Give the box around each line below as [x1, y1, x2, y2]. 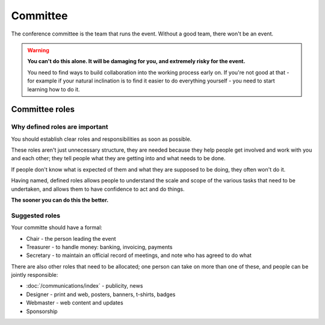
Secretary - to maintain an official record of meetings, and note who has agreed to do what [26, 252, 252, 259]
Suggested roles [11, 211, 60, 220]
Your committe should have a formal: [11, 224, 102, 231]
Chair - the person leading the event [26, 235, 117, 242]
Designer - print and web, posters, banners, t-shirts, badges [26, 291, 176, 298]
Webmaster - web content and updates [26, 299, 123, 306]
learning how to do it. [27, 85, 80, 93]
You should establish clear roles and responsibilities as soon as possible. [11, 135, 192, 143]
